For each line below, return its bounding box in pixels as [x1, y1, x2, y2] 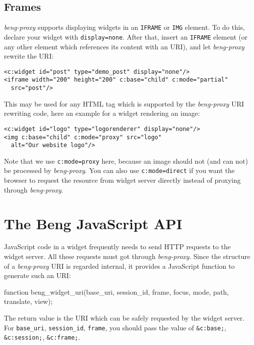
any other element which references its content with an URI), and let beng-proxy [4, 41, 245, 51]
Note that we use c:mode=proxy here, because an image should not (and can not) [4, 155, 248, 166]
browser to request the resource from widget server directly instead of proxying [4, 175, 241, 185]
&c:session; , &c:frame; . [4, 332, 80, 342]
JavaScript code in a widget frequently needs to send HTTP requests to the [4, 241, 231, 252]
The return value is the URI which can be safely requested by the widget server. [4, 313, 245, 323]
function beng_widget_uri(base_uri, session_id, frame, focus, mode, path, [4, 286, 229, 297]
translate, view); [4, 296, 53, 306]
